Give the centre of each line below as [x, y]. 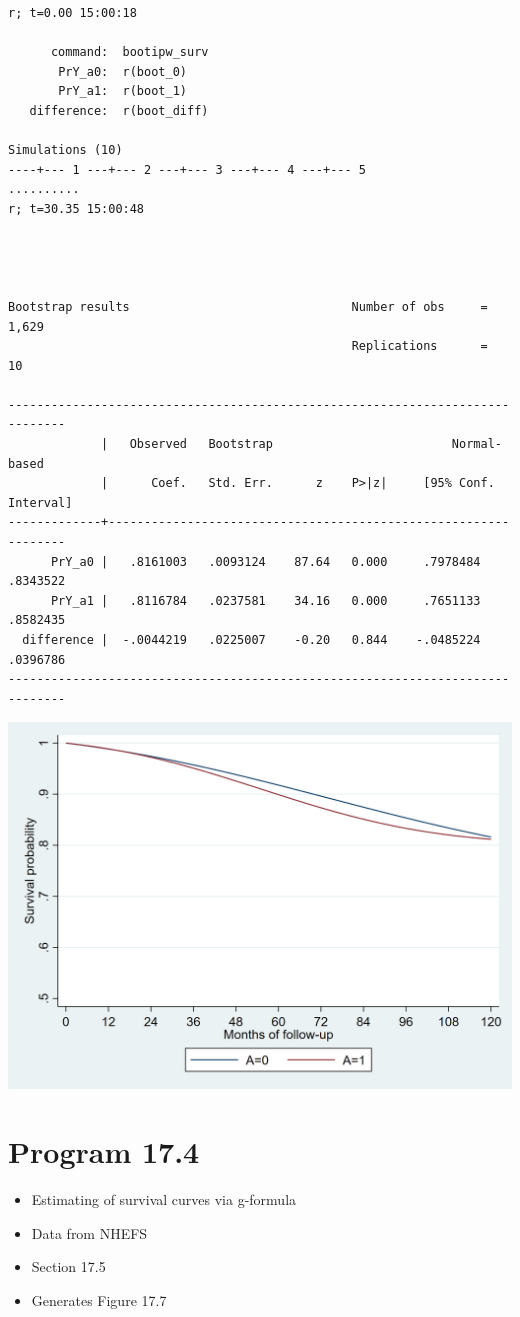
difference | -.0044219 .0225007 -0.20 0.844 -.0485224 [251, 640]
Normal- [476, 444]
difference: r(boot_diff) [119, 110]
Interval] [40, 502]
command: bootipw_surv [129, 52]
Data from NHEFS [89, 1232]
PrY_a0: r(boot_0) [122, 71]
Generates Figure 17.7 [99, 1300]
